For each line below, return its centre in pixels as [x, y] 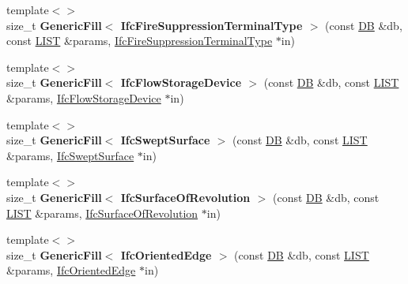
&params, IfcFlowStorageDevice [84, 97]
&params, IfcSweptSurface [70, 155]
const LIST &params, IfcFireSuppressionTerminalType [140, 41]
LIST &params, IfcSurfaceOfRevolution [102, 213]
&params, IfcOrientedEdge [71, 270]
